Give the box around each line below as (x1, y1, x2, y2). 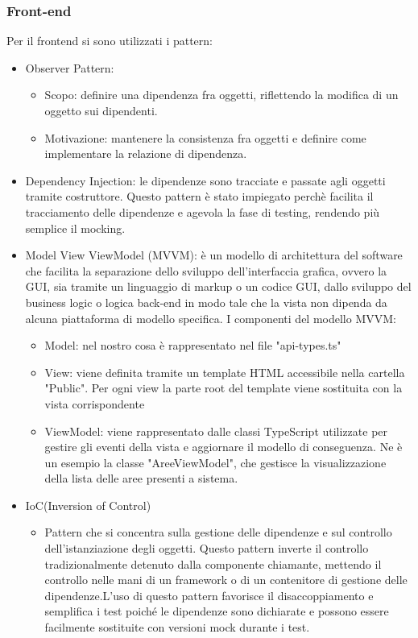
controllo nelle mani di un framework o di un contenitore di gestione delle (44, 571, 408, 588)
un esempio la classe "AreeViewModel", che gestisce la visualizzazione (44, 454, 387, 470)
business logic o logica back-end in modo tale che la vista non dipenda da (25, 293, 387, 310)
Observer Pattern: (25, 59, 114, 76)
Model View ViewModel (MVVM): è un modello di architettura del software (25, 246, 403, 263)
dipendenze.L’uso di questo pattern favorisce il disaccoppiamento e (44, 586, 374, 603)
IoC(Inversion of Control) (25, 496, 151, 513)
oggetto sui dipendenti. (44, 102, 158, 118)
